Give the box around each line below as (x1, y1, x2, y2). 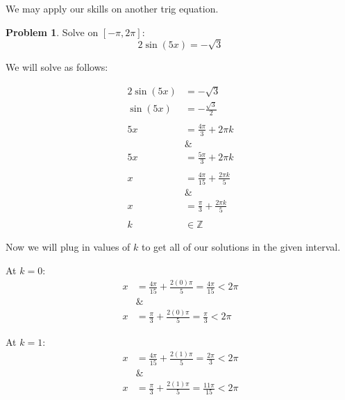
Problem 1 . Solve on (6, 24, 99, 39)
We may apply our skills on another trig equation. (6, 1, 219, 15)
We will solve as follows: (6, 60, 108, 74)
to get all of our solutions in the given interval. (141, 239, 341, 253)
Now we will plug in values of (6, 239, 131, 253)
